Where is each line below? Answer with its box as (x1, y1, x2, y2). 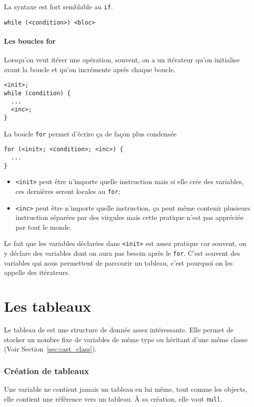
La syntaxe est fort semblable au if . (4, 1, 113, 11)
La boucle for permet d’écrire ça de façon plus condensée (4, 128, 177, 138)
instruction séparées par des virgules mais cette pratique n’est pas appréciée (15, 212, 244, 222)
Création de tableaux (4, 364, 89, 377)
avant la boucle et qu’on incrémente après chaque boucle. (4, 64, 176, 74)
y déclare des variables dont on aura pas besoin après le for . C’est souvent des (4, 248, 240, 258)
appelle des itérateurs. (4, 267, 70, 277)
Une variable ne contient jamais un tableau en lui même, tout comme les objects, (4, 383, 248, 394)
